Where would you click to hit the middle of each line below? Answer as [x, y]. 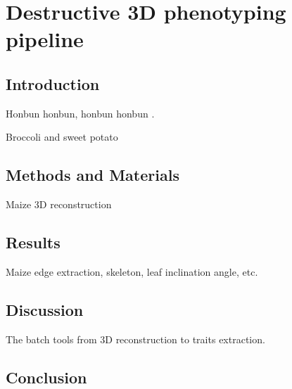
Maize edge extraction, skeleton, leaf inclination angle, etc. [132, 271]
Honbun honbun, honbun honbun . [80, 113]
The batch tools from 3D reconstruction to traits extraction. [135, 339]
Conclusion [46, 377]
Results [33, 242]
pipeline [45, 39]
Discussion [45, 309]
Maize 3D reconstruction [59, 204]
